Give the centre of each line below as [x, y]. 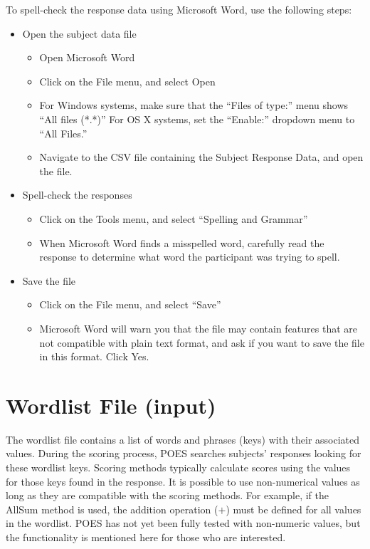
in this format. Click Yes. [94, 356]
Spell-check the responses [77, 195]
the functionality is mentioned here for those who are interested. [146, 537]
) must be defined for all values [294, 509]
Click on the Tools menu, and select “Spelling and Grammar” [174, 218]
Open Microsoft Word [87, 57]
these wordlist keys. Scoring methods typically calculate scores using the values [178, 467]
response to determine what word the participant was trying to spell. [190, 257]
